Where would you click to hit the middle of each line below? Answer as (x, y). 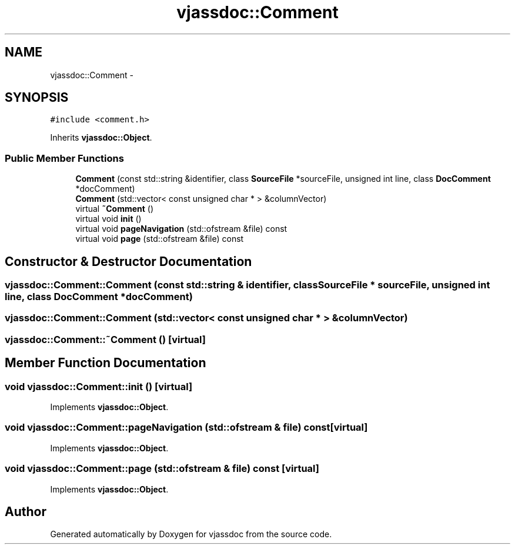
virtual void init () (108, 219)
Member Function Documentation (106, 363)
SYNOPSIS (37, 98)
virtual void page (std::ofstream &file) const (160, 239)
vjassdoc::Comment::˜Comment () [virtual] (105, 339)
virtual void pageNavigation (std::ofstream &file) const (181, 229)
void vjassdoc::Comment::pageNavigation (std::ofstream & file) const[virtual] (186, 427)
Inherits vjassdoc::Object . (101, 138)
